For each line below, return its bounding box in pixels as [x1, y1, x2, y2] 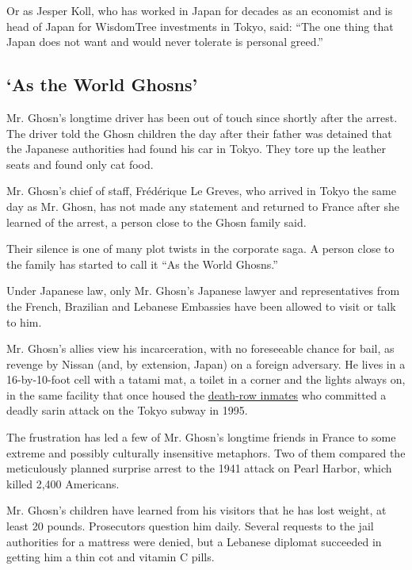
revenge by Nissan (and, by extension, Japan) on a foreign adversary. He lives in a [6, 355, 406, 372]
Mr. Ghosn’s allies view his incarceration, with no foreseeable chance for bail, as [6, 340, 395, 357]
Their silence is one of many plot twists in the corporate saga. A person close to [6, 240, 395, 257]
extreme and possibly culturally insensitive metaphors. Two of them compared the [6, 444, 406, 461]
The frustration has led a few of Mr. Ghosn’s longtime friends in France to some [6, 429, 396, 446]
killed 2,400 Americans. [6, 475, 120, 492]
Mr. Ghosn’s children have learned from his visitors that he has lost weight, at [6, 502, 387, 518]
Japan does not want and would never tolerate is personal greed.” [6, 33, 323, 50]
